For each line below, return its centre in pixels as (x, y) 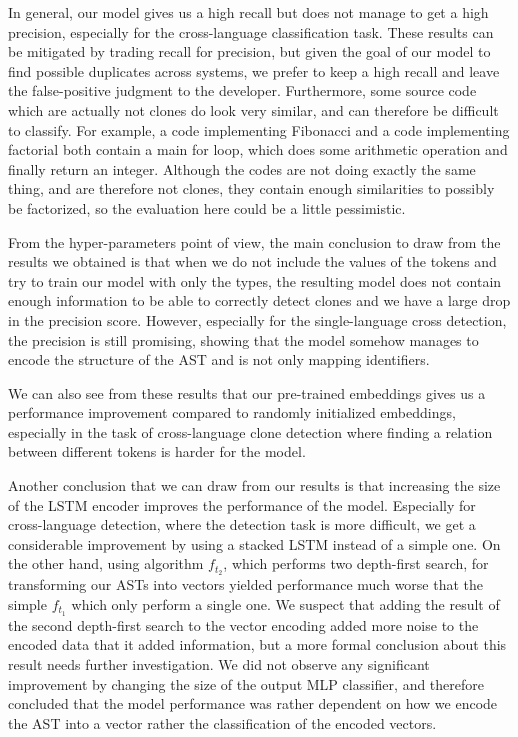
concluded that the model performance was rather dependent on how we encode (253, 703)
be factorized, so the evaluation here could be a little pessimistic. (207, 207)
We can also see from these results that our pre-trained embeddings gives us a (247, 392)
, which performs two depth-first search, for (356, 563)
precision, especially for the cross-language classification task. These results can (251, 31)
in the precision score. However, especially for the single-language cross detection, (257, 319)
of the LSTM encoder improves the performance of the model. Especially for (242, 504)
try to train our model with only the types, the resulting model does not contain (255, 280)
